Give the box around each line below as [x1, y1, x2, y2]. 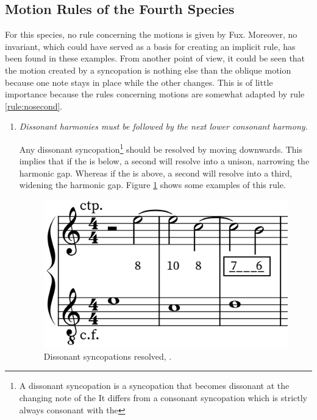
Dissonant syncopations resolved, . [43, 349, 172, 362]
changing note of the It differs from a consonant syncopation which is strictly [19, 391, 308, 404]
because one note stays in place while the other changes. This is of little [5, 75, 273, 88]
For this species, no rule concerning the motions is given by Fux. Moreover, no [5, 28, 297, 41]
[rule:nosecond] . [5, 99, 63, 112]
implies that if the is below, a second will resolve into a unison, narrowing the [19, 155, 310, 167]
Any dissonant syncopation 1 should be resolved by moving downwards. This [19, 141, 303, 155]
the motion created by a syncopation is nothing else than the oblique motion [5, 63, 291, 76]
